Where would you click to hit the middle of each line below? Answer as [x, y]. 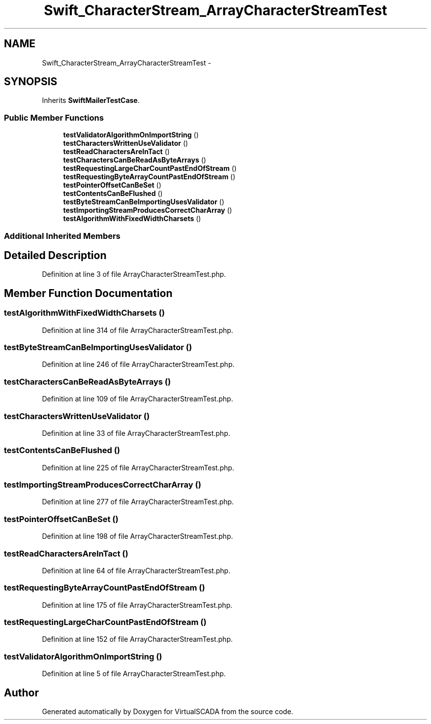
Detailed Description [55, 255]
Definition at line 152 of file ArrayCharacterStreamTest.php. [137, 639]
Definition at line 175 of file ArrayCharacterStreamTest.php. [137, 605]
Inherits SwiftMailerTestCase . [91, 100]
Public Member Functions [54, 117]
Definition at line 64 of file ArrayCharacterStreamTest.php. [136, 570]
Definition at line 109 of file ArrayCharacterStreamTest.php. [138, 399]
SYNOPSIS [31, 82]
